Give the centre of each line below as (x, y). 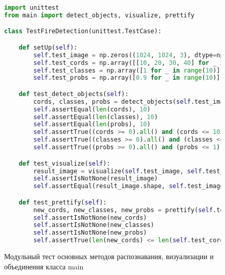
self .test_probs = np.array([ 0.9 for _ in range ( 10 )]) (129, 78)
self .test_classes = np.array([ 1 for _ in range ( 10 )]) (129, 70)
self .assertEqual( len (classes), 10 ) (96, 117)
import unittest (32, 8)
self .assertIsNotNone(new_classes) (94, 225)
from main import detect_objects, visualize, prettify (99, 15)
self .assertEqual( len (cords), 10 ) (92, 109)
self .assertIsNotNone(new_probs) (90, 233)
